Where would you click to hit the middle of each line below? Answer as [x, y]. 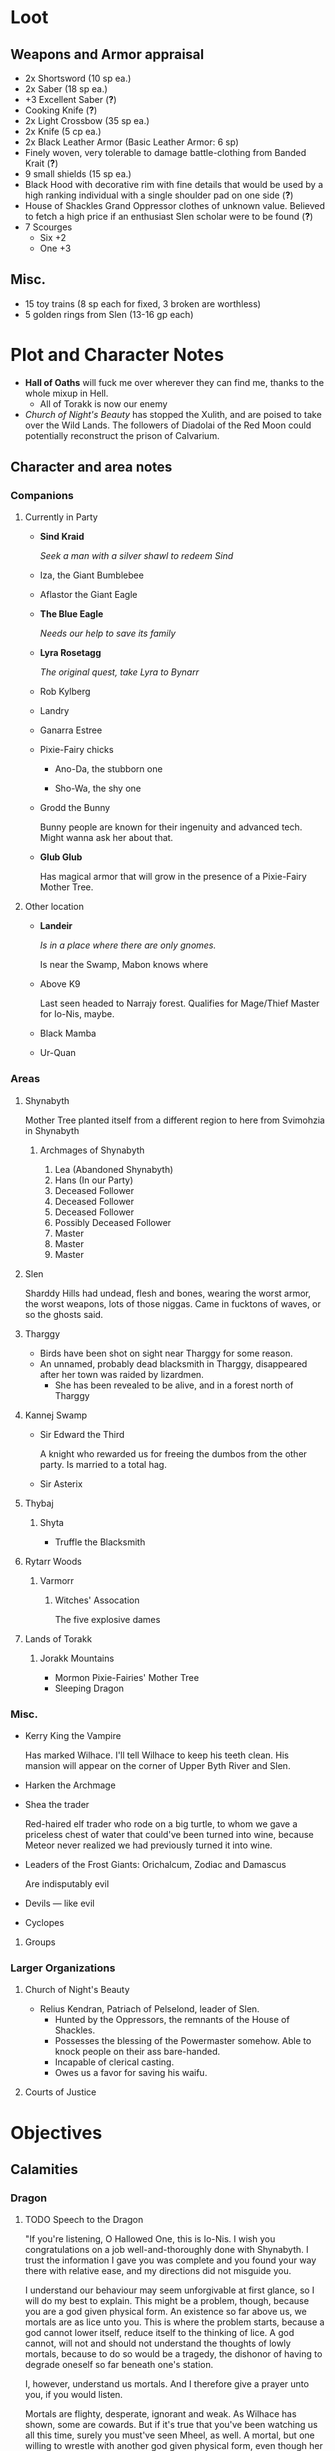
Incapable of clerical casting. [114, 2062]
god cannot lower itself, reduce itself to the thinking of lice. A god [159, 2333]
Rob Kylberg [65, 692]
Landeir [56, 926]
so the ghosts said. [64, 1314]
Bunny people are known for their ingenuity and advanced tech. [171, 827]
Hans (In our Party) [94, 1180]
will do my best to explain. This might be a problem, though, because [167, 2301]
